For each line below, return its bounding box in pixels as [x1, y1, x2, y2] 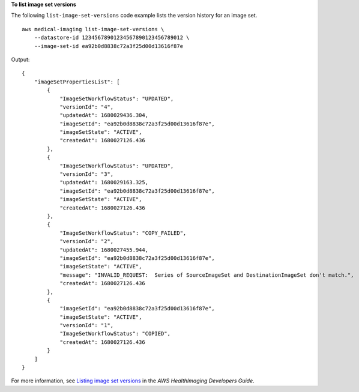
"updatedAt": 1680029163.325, [59, 179, 149, 186]
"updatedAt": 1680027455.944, [59, 246, 149, 253]
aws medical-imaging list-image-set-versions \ [22, 26, 164, 32]
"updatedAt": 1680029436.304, [59, 112, 149, 119]
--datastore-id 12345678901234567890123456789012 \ [34, 34, 190, 41]
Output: [11, 56, 30, 63]
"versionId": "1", [59, 322, 114, 329]
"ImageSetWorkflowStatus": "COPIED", [59, 330, 171, 337]
